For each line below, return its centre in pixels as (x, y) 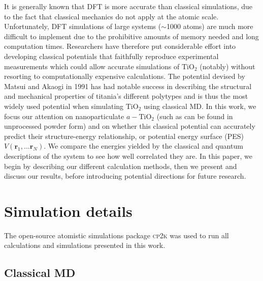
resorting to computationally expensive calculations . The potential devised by (125, 76)
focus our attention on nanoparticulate (64, 116)
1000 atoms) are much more (210, 26)
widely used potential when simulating (64, 106)
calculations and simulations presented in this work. (85, 245)
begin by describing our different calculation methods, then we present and (121, 166)
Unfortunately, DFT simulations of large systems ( (83, 26)
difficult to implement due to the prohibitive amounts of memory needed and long (131, 36)
